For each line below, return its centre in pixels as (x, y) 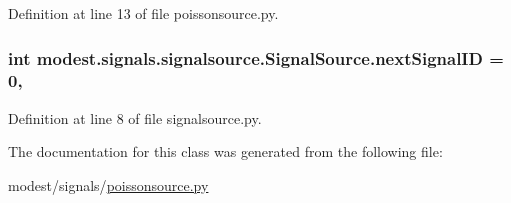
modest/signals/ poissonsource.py (108, 184)
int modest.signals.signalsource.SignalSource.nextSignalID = (256, 57)
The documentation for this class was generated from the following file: (225, 151)
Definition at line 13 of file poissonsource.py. (143, 13)
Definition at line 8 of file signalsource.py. (135, 117)
